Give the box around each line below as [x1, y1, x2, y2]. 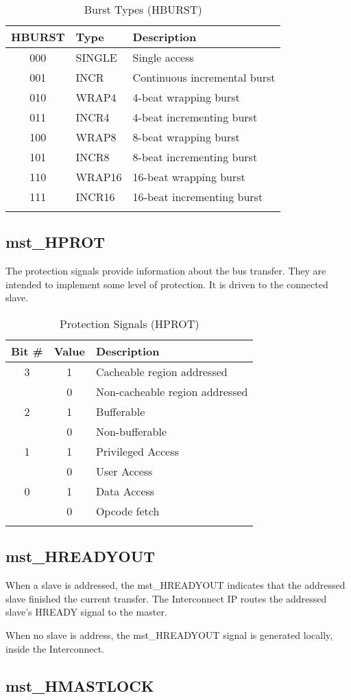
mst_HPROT [5, 231, 106, 253]
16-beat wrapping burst [132, 169, 245, 185]
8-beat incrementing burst [132, 149, 258, 165]
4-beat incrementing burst [132, 109, 258, 125]
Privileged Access [95, 443, 179, 459]
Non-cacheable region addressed [95, 383, 248, 399]
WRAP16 [75, 169, 122, 185]
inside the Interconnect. [5, 641, 105, 655]
